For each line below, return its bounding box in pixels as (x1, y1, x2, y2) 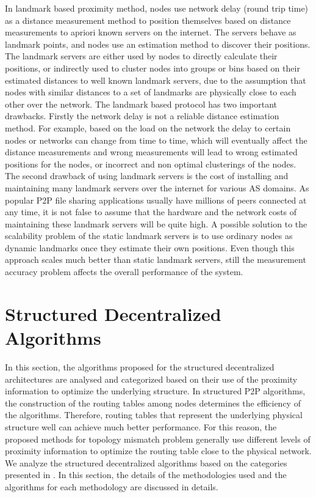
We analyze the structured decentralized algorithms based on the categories (5, 456, 287, 469)
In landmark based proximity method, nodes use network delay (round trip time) (5, 2, 309, 14)
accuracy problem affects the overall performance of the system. (5, 265, 243, 278)
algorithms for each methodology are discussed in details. (5, 480, 218, 493)
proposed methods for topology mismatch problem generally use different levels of (5, 432, 311, 445)
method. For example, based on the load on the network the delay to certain (5, 121, 291, 134)
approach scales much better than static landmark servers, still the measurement (5, 253, 306, 266)
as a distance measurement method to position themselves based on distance (5, 13, 291, 26)
